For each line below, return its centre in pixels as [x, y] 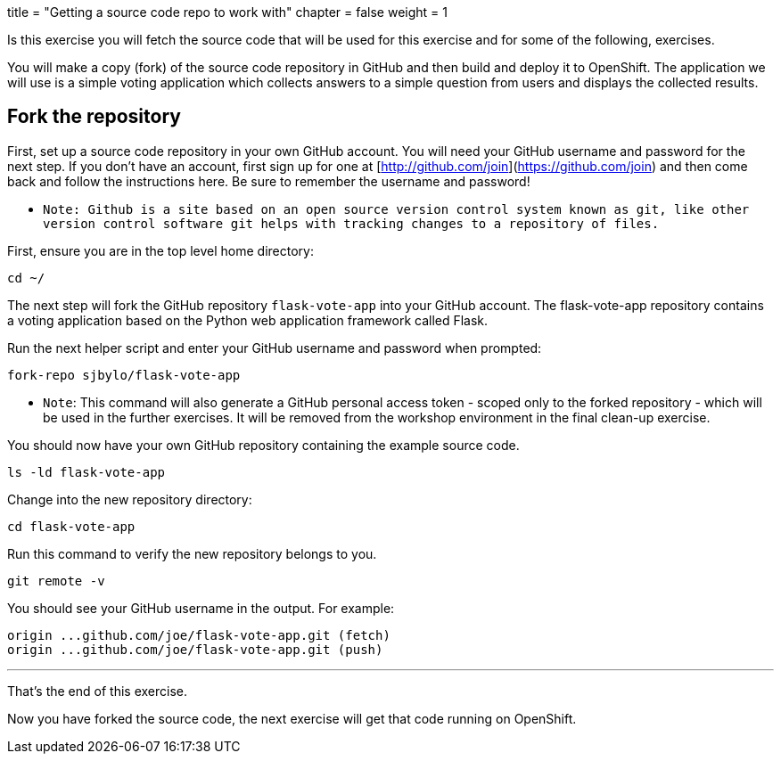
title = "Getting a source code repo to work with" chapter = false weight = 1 [227, 12]
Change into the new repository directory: [130, 499]
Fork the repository [94, 117]
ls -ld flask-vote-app [86, 472]
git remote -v [56, 581]
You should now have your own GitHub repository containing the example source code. [263, 445]
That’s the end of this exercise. [98, 691]
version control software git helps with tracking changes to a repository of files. [351, 223]
